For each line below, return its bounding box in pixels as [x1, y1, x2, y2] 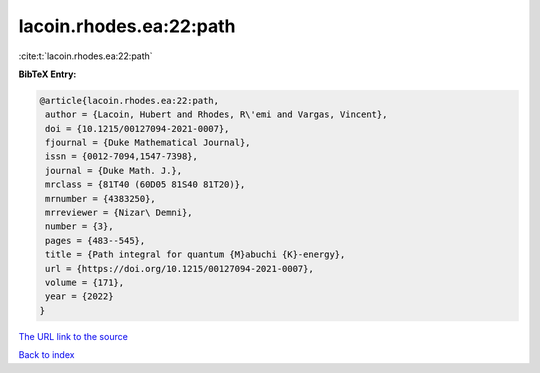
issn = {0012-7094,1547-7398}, [45, 151, 199, 162]
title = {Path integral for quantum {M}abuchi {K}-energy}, [45, 249, 346, 260]
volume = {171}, [45, 277, 125, 288]
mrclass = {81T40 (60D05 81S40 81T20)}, [45, 179, 246, 190]
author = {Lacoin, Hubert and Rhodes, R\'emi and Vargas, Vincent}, [45, 109, 388, 120]
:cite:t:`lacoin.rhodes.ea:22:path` [18, 50, 154, 62]
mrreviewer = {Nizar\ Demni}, [45, 207, 194, 219]
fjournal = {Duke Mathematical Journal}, [45, 137, 251, 149]
